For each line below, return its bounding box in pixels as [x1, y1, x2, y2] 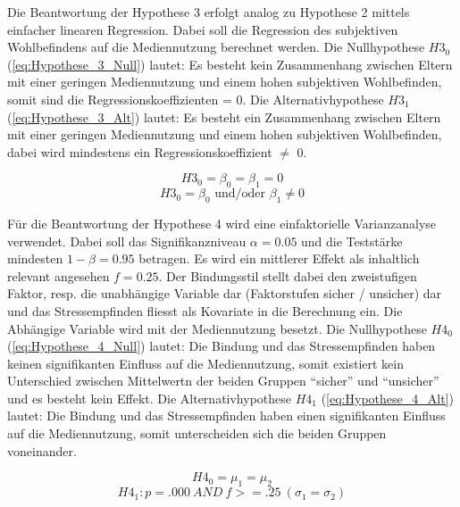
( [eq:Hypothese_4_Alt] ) [321, 388, 454, 407]
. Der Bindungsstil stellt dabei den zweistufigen [158, 266, 417, 285]
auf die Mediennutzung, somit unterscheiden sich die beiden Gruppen [7, 424, 387, 443]
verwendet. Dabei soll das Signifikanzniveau [7, 231, 247, 250]
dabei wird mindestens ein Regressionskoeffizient [7, 142, 272, 161]
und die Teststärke [301, 231, 403, 250]
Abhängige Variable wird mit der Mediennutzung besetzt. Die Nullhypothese [7, 319, 427, 337]
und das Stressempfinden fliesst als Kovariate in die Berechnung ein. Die [7, 301, 403, 320]
